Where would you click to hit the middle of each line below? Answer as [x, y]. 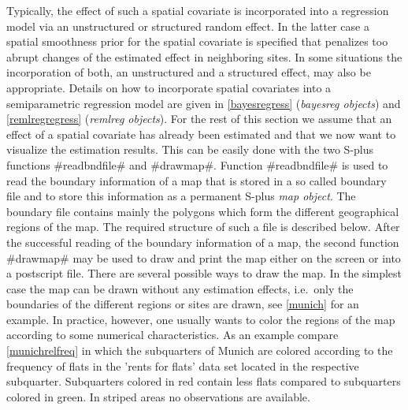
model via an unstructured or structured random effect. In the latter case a [188, 26]
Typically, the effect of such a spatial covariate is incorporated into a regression [198, 10]
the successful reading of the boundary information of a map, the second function [203, 242]
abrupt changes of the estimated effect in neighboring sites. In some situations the [204, 56]
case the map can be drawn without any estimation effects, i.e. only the [180, 288]
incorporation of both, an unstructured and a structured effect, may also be [189, 72]
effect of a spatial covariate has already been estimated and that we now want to [201, 134]
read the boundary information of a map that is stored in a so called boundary [197, 180]
